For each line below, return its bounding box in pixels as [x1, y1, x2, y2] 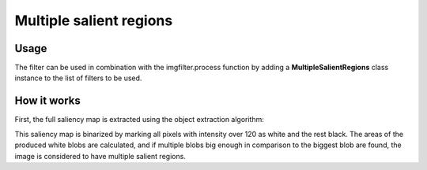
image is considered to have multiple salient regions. [14, 151, 186, 161]
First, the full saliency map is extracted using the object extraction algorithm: [14, 115, 265, 124]
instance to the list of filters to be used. [14, 73, 142, 83]
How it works [14, 94, 81, 108]
